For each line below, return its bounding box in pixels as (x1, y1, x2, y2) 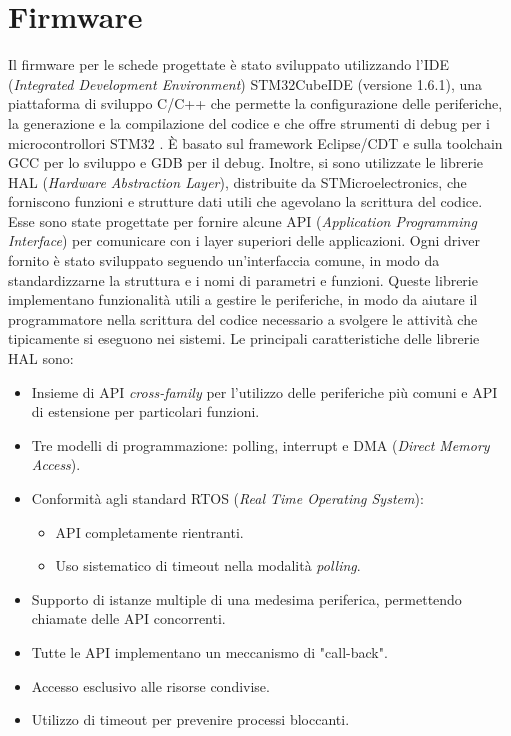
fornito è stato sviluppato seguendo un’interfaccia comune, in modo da (8, 250, 440, 271)
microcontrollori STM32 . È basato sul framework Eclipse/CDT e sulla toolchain (8, 132, 503, 153)
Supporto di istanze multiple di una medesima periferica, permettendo (31, 588, 462, 609)
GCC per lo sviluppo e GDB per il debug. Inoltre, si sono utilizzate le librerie (8, 152, 484, 173)
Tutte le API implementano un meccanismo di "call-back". (31, 641, 388, 662)
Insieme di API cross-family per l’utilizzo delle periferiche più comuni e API (31, 381, 498, 402)
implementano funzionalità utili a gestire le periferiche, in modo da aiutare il (8, 289, 478, 310)
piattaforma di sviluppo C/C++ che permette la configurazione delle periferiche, (8, 93, 503, 114)
